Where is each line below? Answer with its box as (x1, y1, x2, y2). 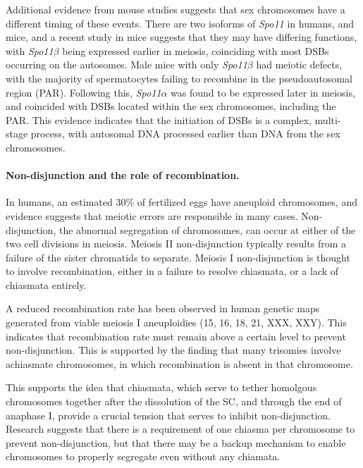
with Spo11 (6, 43, 54, 58)
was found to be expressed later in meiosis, (171, 85, 355, 99)
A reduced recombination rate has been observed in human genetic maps (6, 301, 320, 316)
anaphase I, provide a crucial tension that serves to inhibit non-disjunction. (6, 407, 331, 422)
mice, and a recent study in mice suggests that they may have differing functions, (6, 30, 357, 44)
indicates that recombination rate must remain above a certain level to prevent (6, 328, 346, 343)
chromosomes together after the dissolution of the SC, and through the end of (6, 394, 342, 409)
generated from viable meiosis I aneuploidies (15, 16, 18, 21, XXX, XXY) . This (6, 315, 347, 330)
